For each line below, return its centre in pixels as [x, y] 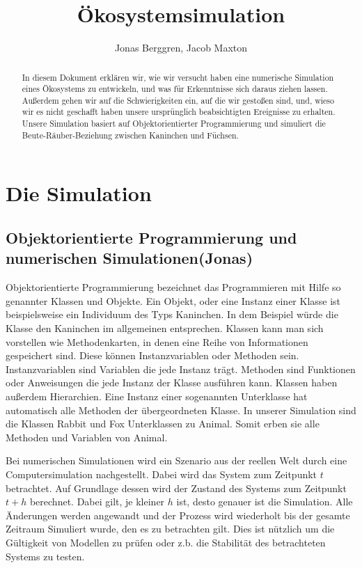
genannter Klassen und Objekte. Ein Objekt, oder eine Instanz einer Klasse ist [173, 300]
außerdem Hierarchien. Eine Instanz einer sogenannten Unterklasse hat [157, 396]
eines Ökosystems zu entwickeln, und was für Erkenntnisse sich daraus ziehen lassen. [175, 89]
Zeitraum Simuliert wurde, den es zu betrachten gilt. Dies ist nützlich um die [170, 529]
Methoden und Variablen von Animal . [87, 437]
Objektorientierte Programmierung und [151, 238]
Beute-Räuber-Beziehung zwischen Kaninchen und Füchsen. [130, 135]
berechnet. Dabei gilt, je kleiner [97, 502]
